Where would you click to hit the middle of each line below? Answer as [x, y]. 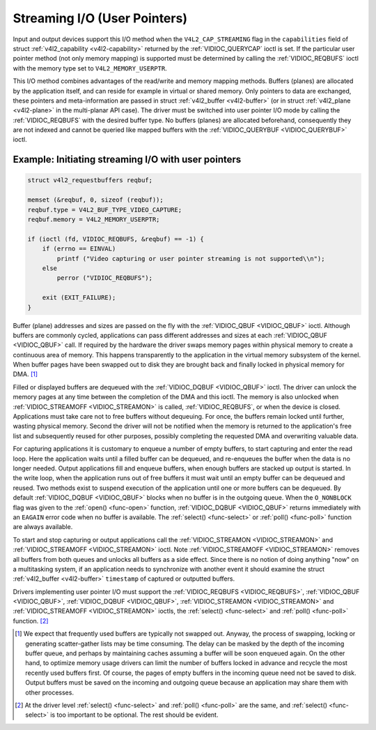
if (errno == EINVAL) [79, 249]
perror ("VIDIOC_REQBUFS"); [105, 278]
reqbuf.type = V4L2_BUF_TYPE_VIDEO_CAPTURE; [105, 210]
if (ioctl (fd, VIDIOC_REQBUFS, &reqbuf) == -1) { [116, 239]
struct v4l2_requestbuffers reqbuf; [90, 180]
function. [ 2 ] [31, 620]
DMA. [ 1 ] [25, 374]
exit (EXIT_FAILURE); [79, 298]
